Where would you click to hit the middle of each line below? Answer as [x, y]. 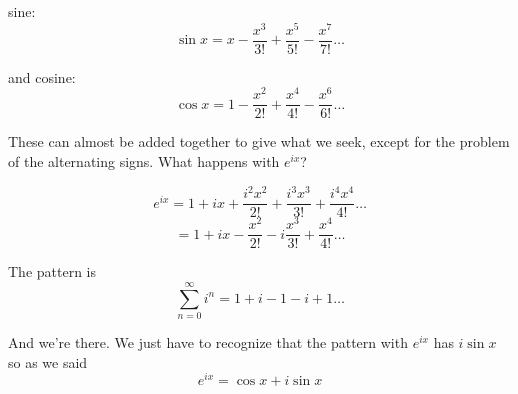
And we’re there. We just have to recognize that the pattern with [208, 342]
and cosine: [42, 76]
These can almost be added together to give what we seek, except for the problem [259, 141]
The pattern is [52, 271]
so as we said [48, 361]
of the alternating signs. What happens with [144, 161]
